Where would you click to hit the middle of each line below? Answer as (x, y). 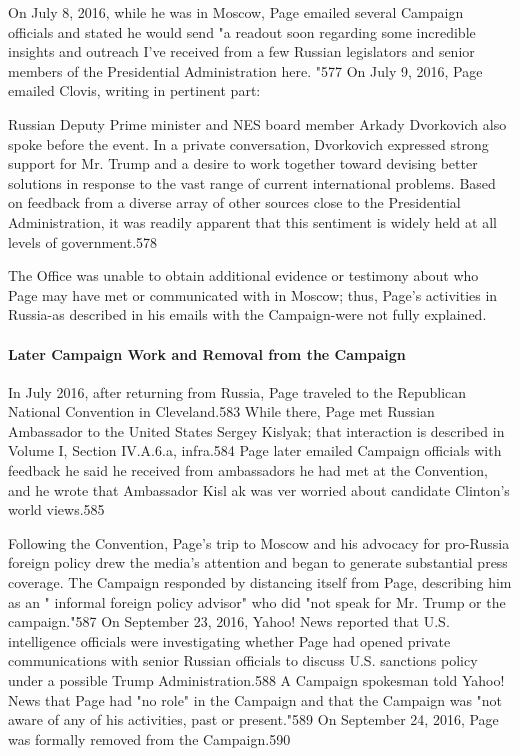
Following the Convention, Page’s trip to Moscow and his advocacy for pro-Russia (259, 542)
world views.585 (56, 509)
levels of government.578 (83, 241)
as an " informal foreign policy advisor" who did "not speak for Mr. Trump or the (257, 601)
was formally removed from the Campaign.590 (149, 738)
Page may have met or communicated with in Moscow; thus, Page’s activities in (253, 294)
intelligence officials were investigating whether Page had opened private (229, 640)
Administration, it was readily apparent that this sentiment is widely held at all (252, 221)
